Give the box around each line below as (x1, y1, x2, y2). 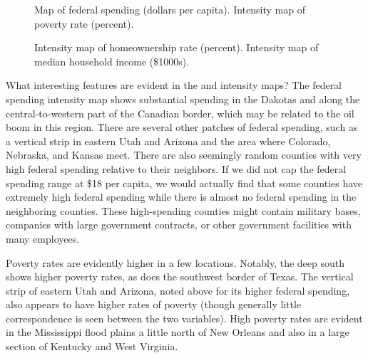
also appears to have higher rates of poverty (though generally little (6, 297, 302, 312)
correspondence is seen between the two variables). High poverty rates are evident (6, 310, 363, 325)
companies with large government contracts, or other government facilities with (6, 217, 352, 232)
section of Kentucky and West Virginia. (6, 339, 178, 354)
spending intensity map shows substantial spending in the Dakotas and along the (6, 91, 360, 106)
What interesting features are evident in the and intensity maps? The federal (6, 78, 342, 93)
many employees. (6, 231, 80, 246)
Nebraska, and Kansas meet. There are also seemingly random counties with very (6, 147, 362, 162)
